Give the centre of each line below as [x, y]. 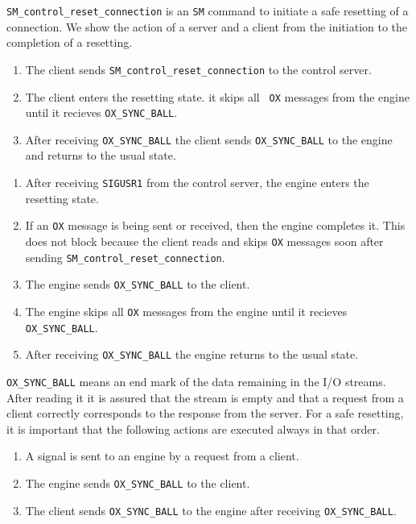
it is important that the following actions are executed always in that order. [193, 428]
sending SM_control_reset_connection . [125, 257]
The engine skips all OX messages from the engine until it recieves [186, 311]
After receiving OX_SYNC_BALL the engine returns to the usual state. [192, 354]
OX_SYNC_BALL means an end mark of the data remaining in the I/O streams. [196, 381]
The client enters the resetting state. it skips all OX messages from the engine [217, 96]
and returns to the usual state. [101, 155]
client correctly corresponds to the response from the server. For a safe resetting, [205, 413]
